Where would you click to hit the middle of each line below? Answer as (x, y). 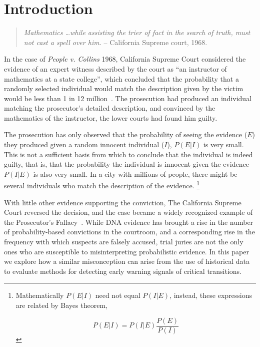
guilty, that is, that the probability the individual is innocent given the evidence (126, 164)
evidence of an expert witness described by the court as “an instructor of (115, 68)
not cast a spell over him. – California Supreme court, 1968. (115, 42)
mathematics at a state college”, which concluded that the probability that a (121, 78)
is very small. (223, 144)
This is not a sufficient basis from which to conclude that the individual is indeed (128, 154)
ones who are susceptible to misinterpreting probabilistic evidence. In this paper (126, 251)
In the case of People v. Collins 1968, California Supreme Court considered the (125, 59)
